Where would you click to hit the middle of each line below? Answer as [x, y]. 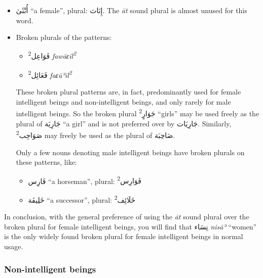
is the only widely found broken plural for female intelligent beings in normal [124, 236]
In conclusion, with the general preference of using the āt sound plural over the [127, 217]
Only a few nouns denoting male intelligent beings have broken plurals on [130, 152]
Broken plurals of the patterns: [64, 37]
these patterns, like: [46, 162]
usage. [14, 246]
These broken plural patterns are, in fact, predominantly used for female [128, 92]
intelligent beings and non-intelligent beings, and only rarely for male [123, 101]
